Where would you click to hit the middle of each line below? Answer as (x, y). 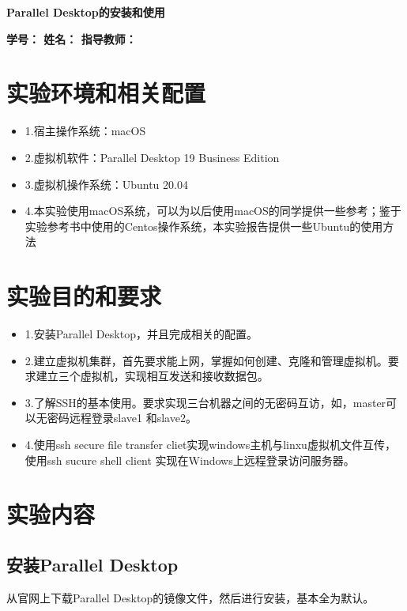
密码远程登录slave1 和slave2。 (122, 418)
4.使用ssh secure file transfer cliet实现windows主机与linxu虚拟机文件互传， (210, 444)
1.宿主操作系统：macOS (85, 131)
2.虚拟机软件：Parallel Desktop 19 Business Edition (152, 157)
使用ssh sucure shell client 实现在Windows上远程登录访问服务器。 (190, 460)
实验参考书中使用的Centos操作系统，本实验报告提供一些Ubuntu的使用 (204, 226)
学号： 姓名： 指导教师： (72, 38)
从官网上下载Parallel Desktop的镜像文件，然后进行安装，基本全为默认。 (190, 597)
